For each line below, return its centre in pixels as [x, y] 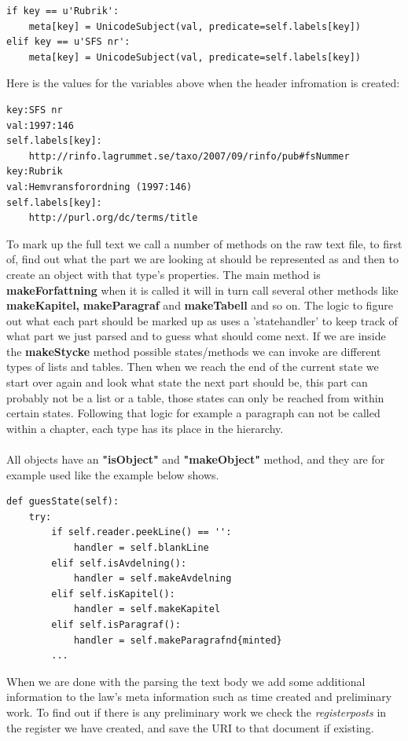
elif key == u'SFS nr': [68, 42]
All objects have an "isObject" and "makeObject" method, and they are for [196, 459]
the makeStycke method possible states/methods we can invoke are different [194, 351]
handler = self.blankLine [141, 548]
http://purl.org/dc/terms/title [113, 218]
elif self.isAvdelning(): [119, 563]
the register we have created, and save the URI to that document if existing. [190, 727]
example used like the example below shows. [113, 474]
